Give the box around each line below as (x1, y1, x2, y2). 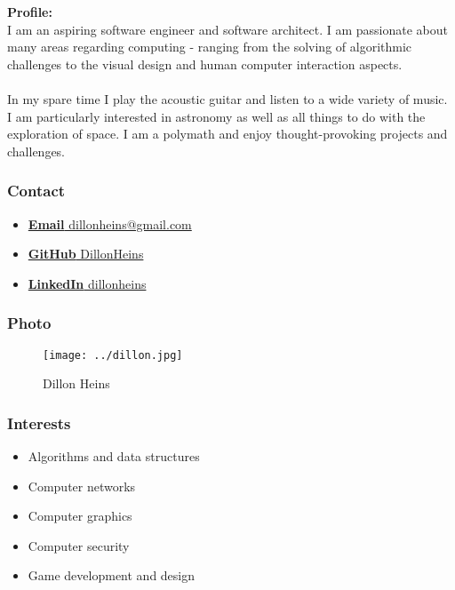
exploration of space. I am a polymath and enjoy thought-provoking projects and (7, 124, 448, 143)
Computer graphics (28, 506, 132, 525)
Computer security (28, 536, 130, 554)
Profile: (7, 3, 52, 20)
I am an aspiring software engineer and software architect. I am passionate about (7, 20, 448, 38)
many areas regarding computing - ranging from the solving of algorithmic (7, 37, 412, 56)
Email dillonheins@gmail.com (28, 214, 192, 233)
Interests (7, 411, 71, 434)
